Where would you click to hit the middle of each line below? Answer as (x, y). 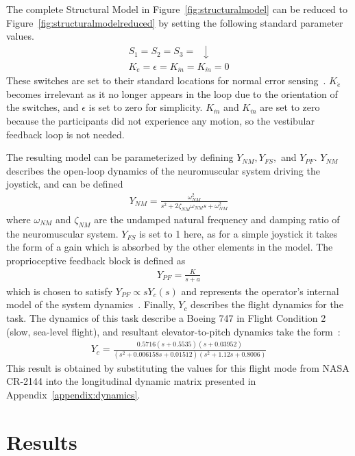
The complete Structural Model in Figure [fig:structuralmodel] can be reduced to (177, 9)
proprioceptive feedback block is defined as (96, 260)
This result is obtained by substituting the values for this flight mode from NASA (178, 367)
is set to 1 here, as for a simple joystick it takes (238, 233)
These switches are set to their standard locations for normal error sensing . (166, 80)
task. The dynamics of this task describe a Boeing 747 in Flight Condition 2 (166, 317)
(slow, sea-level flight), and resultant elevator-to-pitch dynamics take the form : (173, 331)
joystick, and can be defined (65, 184)
